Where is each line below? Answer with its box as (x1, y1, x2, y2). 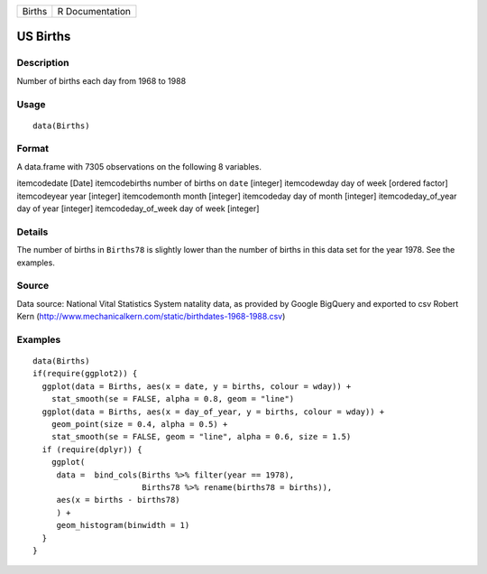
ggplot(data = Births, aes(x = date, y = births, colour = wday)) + (41, 381, 352, 392)
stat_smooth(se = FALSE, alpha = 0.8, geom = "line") (51, 393, 295, 404)
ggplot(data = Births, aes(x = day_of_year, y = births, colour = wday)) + (41, 406, 385, 417)
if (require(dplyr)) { (41, 444, 142, 455)
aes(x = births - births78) (56, 495, 180, 505)
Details (16, 226, 49, 238)
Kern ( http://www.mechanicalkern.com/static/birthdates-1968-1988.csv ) (16, 311, 286, 322)
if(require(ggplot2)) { (32, 368, 138, 379)
